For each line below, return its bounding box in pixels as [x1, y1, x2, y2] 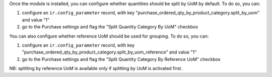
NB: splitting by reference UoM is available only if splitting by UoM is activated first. [9, 65, 182, 71]
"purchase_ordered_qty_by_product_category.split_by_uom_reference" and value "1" [22, 49, 197, 55]
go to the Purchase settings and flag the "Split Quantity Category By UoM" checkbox [22, 24, 198, 30]
